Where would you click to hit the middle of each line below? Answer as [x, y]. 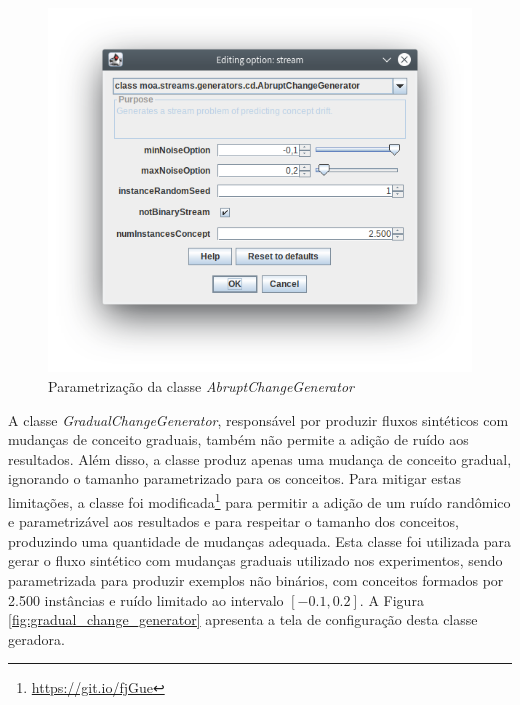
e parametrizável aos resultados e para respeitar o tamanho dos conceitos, [233, 521]
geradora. [36, 638]
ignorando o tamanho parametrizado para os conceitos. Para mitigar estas [235, 478]
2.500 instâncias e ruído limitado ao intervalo [146, 599]
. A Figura [391, 599]
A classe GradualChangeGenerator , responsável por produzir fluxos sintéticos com [258, 419]
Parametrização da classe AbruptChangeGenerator [201, 385]
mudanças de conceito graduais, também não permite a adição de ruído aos [238, 439]
